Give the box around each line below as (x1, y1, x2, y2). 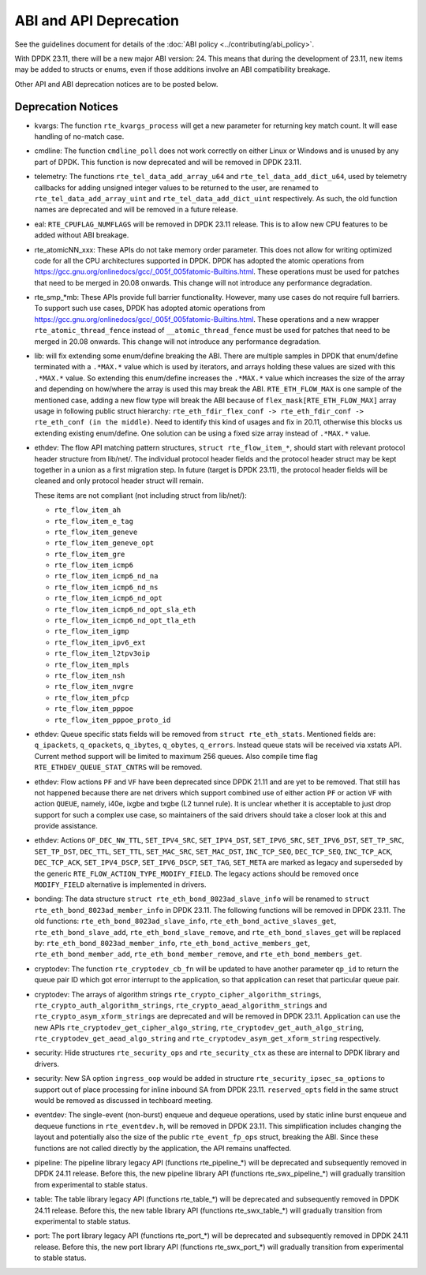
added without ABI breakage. (34, 230, 129, 240)
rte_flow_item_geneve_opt (54, 539, 155, 548)
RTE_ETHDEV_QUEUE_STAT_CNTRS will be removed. (34, 762, 203, 772)
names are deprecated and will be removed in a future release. (34, 205, 238, 215)
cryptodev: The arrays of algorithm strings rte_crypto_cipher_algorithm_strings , (34, 989, 322, 999)
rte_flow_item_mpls (54, 660, 129, 669)
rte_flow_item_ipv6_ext (54, 637, 146, 647)
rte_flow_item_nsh (54, 671, 125, 680)
